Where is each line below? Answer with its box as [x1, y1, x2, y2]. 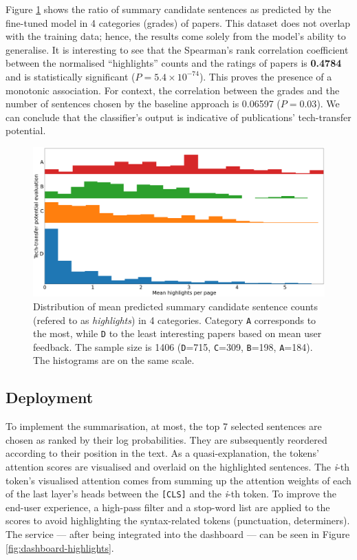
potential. [6, 123, 46, 138]
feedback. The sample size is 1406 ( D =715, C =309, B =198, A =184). [33, 339, 313, 354]
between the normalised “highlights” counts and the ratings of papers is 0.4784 [6, 56, 342, 70]
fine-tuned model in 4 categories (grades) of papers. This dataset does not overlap [6, 15, 351, 30]
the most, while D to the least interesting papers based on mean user [33, 326, 322, 341]
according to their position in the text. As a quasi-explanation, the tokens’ [6, 446, 319, 460]
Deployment [6, 387, 94, 408]
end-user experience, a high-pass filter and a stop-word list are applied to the [6, 499, 330, 514]
